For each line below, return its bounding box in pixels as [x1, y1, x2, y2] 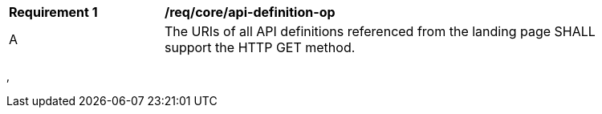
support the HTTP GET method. [165, 39, 356, 55]
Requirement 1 [9, 4, 98, 20]
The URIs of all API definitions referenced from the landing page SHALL [165, 23, 596, 39]
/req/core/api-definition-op [165, 4, 336, 20]
